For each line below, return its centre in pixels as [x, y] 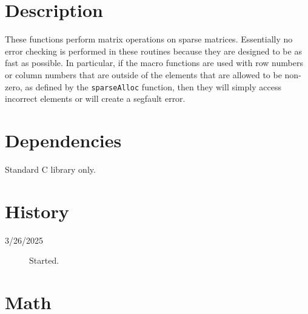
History [37, 211]
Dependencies [63, 140]
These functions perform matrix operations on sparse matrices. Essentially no [149, 39]
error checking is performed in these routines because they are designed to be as [153, 51]
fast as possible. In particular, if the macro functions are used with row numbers [154, 63]
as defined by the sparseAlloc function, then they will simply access [153, 86]
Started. [44, 260]
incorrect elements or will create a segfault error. [95, 99]
